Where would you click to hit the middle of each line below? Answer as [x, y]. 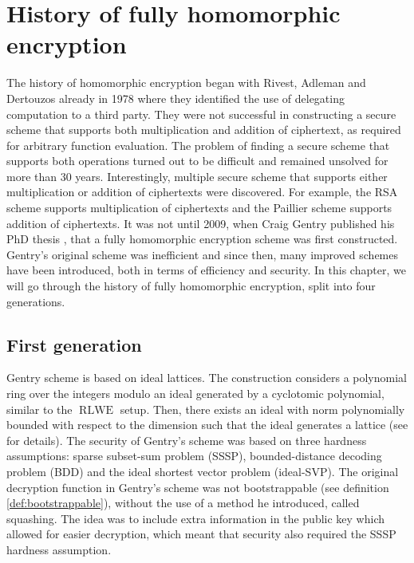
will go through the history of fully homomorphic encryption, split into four [191, 286]
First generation [74, 344]
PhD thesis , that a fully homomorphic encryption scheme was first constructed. [202, 239]
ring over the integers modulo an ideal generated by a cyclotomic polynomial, [195, 394]
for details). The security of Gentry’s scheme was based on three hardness [187, 440]
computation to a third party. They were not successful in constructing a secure [201, 114]
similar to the [39, 409]
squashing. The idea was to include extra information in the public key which [195, 518]
